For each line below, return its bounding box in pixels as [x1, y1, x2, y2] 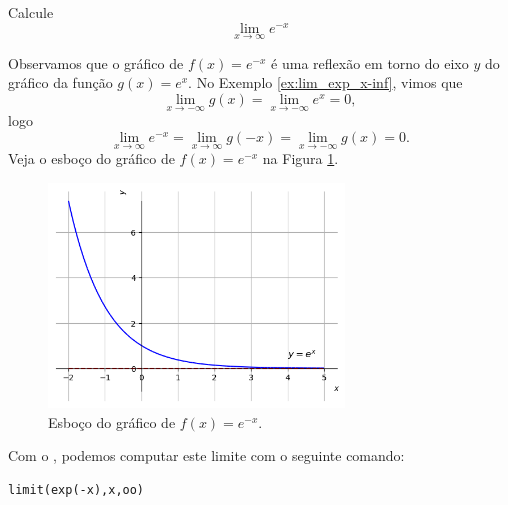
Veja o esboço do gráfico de [8, 148, 175, 169]
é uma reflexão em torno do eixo [271, 52, 469, 73]
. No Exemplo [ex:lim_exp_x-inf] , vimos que [188, 72, 463, 93]
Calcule [8, 2, 54, 22]
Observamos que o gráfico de [8, 52, 184, 73]
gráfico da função [8, 72, 113, 93]
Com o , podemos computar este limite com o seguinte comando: [8, 445, 405, 466]
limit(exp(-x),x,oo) [8, 482, 145, 497]
